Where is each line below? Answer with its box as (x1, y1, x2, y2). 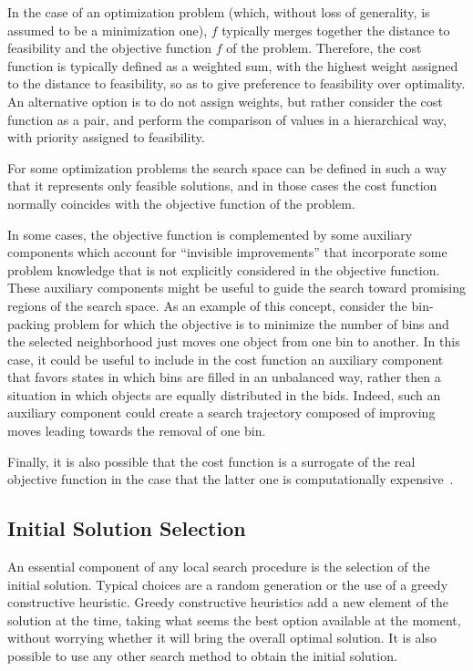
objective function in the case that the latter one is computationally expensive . (7, 470, 454, 489)
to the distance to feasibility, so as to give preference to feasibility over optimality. (7, 74, 466, 93)
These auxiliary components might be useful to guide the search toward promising (7, 278, 466, 297)
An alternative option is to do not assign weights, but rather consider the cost (7, 91, 443, 110)
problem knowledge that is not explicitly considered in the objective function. (7, 260, 440, 279)
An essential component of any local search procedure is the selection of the (7, 557, 430, 576)
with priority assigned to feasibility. (7, 128, 205, 147)
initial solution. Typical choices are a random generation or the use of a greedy (7, 574, 448, 594)
